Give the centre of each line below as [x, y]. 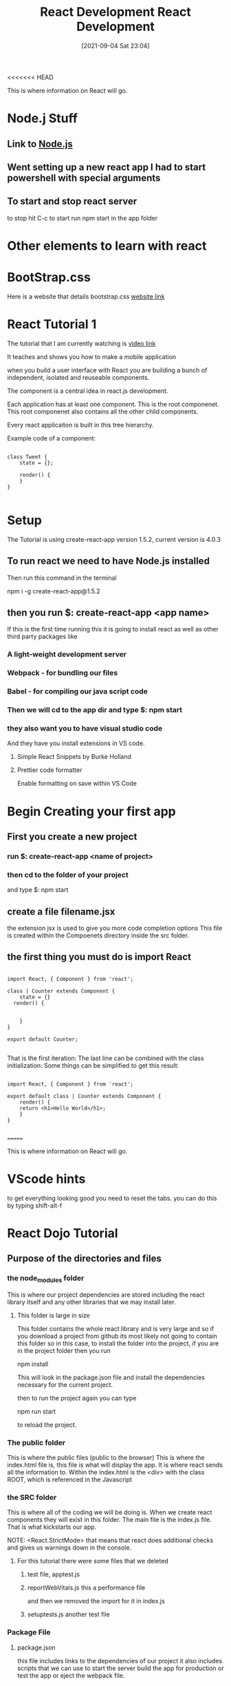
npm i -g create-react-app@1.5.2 [54, 591]
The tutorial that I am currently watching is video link [81, 343]
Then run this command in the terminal [62, 578]
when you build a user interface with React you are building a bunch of [107, 370]
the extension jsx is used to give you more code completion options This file [115, 928]
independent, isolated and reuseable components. [78, 377]
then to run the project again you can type [77, 1398]
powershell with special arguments [84, 177]
